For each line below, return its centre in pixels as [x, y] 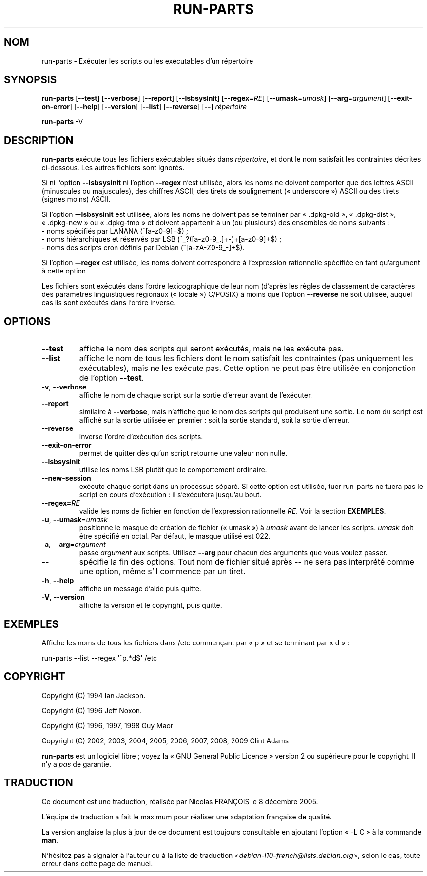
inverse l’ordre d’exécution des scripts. [141, 437]
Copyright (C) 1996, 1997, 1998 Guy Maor [107, 725]
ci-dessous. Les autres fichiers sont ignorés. [113, 168]
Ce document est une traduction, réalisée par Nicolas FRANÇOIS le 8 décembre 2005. [180, 801]
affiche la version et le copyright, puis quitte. [151, 605]
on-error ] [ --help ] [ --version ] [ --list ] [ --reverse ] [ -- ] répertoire [144, 107]
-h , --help [58, 581]
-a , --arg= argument [74, 545]
